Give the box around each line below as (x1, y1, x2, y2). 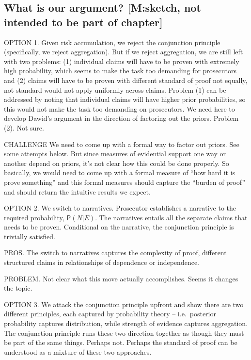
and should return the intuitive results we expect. (4, 186, 151, 196)
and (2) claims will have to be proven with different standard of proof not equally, (4, 75, 248, 85)
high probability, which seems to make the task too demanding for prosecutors (4, 65, 237, 76)
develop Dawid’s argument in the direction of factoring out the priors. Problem (4, 113, 239, 123)
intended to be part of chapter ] (4, 14, 163, 29)
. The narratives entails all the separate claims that (95, 212, 248, 222)
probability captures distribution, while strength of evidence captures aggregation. (4, 318, 248, 328)
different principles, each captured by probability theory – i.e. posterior (4, 309, 216, 319)
